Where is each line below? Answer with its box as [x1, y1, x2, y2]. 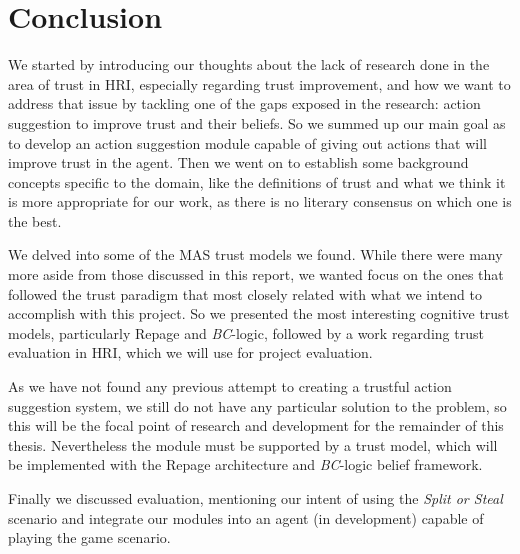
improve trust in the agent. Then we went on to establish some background [8, 152, 469, 173]
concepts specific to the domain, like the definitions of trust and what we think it [8, 171, 506, 192]
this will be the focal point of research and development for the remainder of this [8, 415, 504, 436]
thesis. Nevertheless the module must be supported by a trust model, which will [8, 434, 498, 455]
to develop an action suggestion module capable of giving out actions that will [8, 132, 487, 153]
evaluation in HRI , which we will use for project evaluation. [8, 342, 373, 363]
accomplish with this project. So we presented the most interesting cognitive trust [8, 303, 510, 324]
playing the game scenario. [8, 527, 171, 548]
